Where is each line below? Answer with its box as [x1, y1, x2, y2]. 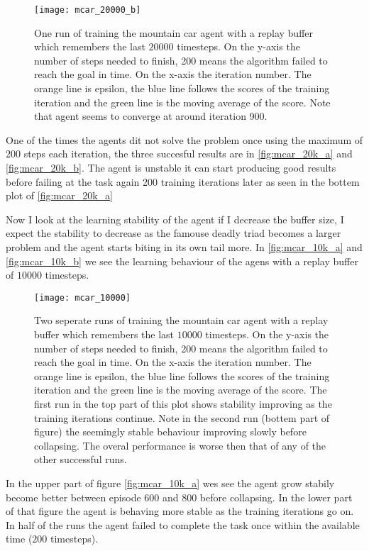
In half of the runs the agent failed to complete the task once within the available [6, 517, 360, 532]
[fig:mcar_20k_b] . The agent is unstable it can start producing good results [6, 160, 336, 174]
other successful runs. [34, 452, 127, 467]
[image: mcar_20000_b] [34, 5, 141, 15]
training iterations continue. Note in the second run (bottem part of [34, 410, 330, 425]
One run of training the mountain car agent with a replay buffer [34, 25, 314, 40]
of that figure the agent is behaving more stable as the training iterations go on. [6, 503, 354, 518]
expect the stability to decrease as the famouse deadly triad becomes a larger [6, 226, 341, 240]
